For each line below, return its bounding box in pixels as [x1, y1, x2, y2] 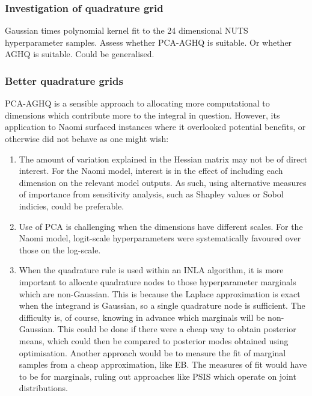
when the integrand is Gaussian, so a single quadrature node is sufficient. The [19, 299, 305, 312]
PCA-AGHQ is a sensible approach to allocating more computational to [5, 97, 270, 110]
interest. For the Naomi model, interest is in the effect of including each [19, 164, 283, 177]
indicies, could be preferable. [19, 199, 124, 212]
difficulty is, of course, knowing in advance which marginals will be [19, 311, 265, 323]
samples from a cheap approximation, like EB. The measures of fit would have [19, 358, 307, 371]
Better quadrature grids [5, 73, 123, 88]
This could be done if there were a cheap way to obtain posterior [57, 323, 296, 335]
